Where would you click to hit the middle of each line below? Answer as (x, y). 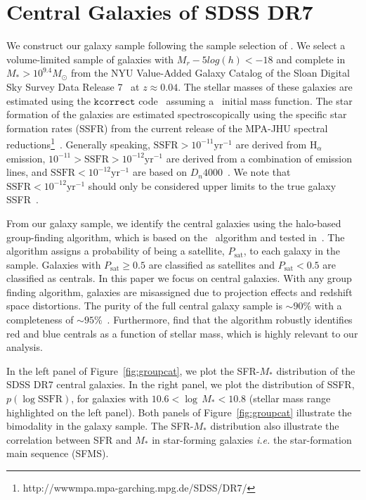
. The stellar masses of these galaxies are (265, 86)
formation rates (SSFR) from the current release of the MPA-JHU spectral (167, 128)
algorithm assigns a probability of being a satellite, (116, 251)
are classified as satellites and (211, 264)
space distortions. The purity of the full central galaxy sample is (144, 306)
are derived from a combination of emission (259, 158)
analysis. (25, 347)
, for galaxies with (110, 398)
